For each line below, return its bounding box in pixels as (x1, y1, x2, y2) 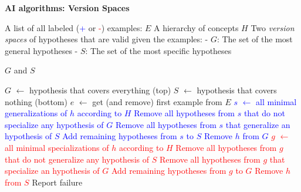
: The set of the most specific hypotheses (85, 44, 232, 56)
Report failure (32, 176, 83, 188)
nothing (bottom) (5, 95, 67, 107)
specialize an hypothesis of (5, 164, 100, 177)
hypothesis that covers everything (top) (29, 83, 171, 96)
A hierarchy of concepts (153, 21, 239, 33)
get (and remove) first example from (92, 95, 222, 107)
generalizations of (5, 107, 67, 119)
